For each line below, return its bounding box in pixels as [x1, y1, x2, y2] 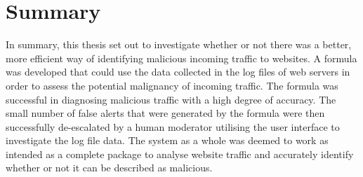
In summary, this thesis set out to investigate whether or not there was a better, [6, 37, 352, 52]
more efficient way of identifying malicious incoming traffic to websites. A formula [6, 50, 357, 65]
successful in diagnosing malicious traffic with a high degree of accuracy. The [6, 92, 336, 106]
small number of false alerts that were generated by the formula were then [6, 106, 325, 120]
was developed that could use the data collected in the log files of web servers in [6, 64, 350, 79]
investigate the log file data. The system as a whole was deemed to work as [6, 133, 329, 148]
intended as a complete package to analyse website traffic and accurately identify [6, 146, 354, 161]
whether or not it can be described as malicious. [6, 160, 213, 175]
